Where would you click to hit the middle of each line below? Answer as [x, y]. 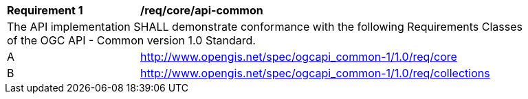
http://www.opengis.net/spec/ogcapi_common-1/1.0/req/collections [315, 73]
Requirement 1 [45, 10]
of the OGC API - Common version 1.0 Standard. [131, 40]
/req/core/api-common [202, 10]
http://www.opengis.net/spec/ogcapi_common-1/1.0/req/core [299, 57]
